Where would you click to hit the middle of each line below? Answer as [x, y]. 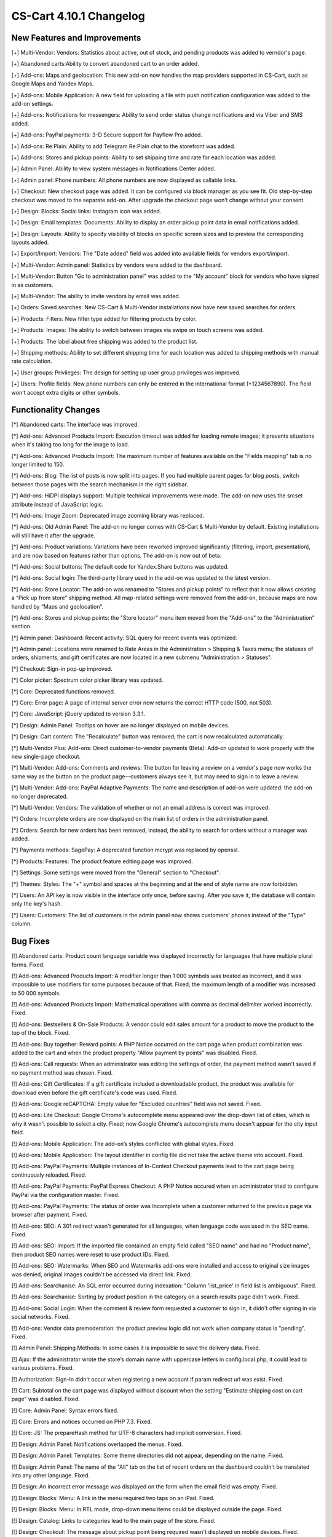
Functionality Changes [56, 410]
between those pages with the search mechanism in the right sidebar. [100, 484]
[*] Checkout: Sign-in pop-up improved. [62, 669]
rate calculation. [32, 361]
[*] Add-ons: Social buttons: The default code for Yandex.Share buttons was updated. [120, 566]
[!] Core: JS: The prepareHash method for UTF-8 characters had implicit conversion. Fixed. [127, 1433]
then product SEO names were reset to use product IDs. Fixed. [91, 1254]
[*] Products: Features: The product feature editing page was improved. [102, 861]
